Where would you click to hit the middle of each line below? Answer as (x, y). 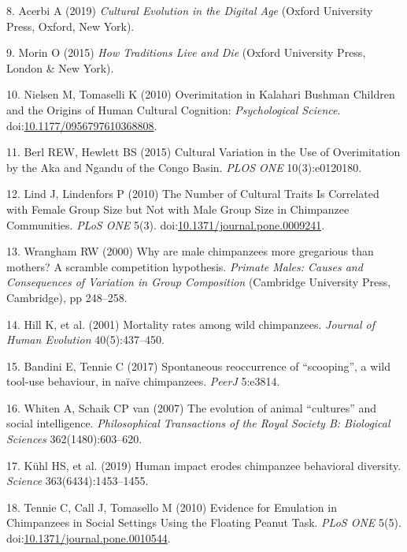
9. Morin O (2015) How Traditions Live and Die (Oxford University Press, (186, 52)
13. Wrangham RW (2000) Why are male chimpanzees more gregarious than (190, 251)
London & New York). (60, 67)
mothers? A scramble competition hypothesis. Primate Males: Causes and (185, 266)
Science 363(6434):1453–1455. (78, 481)
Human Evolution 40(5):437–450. (85, 339)
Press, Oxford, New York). (70, 26)
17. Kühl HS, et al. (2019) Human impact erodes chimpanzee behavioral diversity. (204, 465)
